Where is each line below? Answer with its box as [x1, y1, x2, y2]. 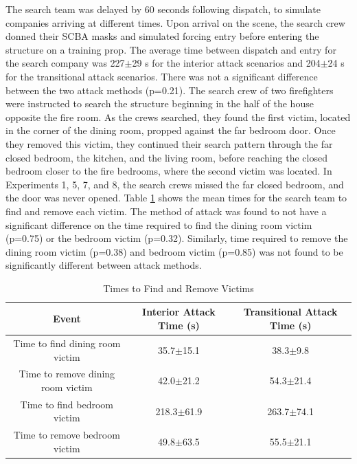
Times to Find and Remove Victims [103, 280, 254, 295]
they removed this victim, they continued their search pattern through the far [5, 136, 333, 151]
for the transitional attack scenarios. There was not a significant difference [5, 69, 318, 83]
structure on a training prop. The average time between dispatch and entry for [5, 42, 336, 56]
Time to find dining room [13, 335, 121, 350]
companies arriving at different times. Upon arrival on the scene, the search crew [5, 15, 345, 30]
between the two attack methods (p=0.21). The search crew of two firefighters [5, 82, 334, 97]
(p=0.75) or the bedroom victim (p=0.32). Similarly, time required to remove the [5, 231, 348, 245]
